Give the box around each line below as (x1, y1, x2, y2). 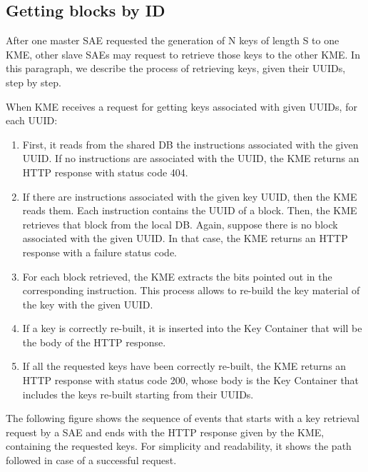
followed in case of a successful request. (6, 453, 177, 468)
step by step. (6, 74, 61, 89)
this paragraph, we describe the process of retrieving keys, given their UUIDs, (6, 61, 346, 76)
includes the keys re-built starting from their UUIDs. (22, 386, 254, 401)
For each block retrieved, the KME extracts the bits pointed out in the (22, 268, 332, 283)
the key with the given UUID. (22, 296, 153, 311)
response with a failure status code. (22, 244, 178, 259)
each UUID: (6, 113, 58, 128)
